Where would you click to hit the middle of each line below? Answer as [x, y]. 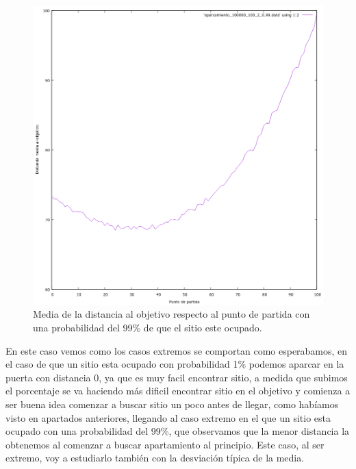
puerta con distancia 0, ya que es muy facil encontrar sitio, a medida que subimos [177, 377]
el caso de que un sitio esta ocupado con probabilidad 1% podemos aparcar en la [175, 364]
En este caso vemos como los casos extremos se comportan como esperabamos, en [177, 350]
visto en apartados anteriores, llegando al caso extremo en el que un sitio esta [168, 417]
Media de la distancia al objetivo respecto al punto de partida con [171, 314]
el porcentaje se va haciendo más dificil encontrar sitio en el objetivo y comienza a [178, 391]
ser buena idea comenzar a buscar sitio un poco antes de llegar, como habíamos [172, 404]
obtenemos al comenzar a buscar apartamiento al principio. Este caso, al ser [165, 444]
